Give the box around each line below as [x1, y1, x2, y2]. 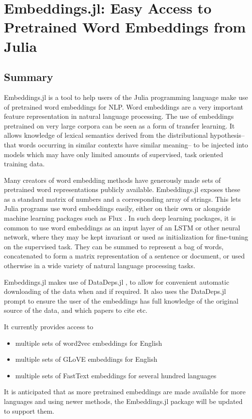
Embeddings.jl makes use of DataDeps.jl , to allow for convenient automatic [4, 276, 229, 287]
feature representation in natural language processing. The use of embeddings [4, 111, 234, 121]
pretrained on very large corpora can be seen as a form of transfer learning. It [4, 120, 235, 130]
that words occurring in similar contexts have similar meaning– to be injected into [4, 139, 248, 149]
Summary [4, 69, 53, 84]
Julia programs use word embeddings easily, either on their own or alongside [4, 203, 231, 213]
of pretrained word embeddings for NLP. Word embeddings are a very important [4, 101, 244, 112]
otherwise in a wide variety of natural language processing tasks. [4, 260, 195, 271]
